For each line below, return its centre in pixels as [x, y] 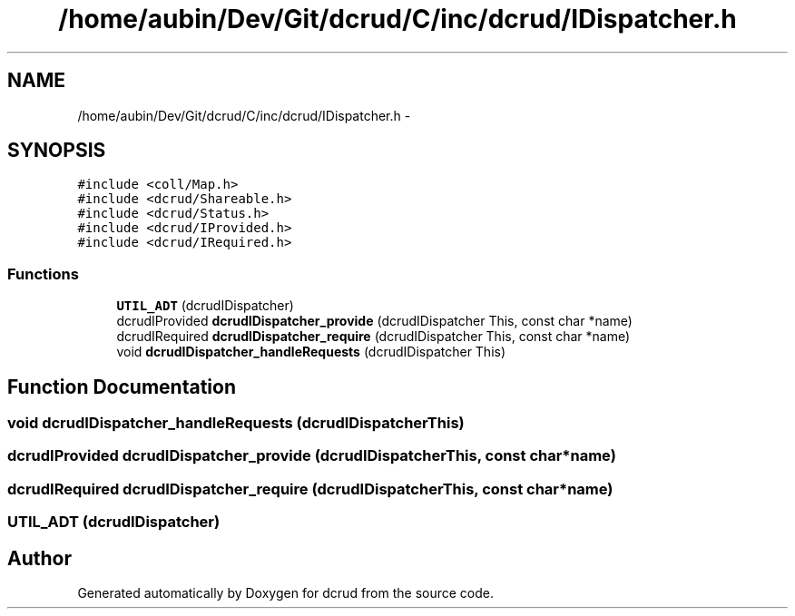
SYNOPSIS [57, 151]
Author [39, 558]
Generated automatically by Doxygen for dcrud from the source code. [286, 593]
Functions [43, 274]
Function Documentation [122, 386]
